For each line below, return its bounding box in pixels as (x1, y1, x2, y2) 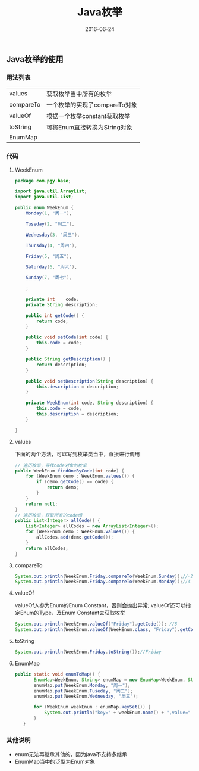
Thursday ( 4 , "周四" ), (26, 243, 77, 248)
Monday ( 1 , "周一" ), (26, 210, 72, 216)
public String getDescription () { (26, 356, 111, 362)
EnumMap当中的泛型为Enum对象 (14, 758, 96, 766)
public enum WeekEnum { (14, 205, 74, 211)
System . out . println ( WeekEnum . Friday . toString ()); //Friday (14, 649, 162, 655)
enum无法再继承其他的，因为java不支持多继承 (14, 751, 128, 758)
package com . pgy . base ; (14, 178, 71, 184)
